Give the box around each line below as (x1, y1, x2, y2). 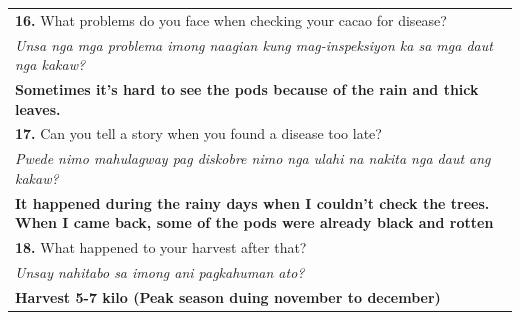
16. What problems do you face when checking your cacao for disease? (15, 9, 447, 30)
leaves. (15, 98, 61, 119)
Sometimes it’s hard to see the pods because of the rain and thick (15, 79, 479, 100)
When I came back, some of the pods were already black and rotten (15, 212, 494, 233)
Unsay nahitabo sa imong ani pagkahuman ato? (15, 262, 305, 283)
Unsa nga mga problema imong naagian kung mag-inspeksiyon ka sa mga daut (15, 34, 493, 55)
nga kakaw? (15, 54, 86, 75)
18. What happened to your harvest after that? (15, 237, 307, 258)
